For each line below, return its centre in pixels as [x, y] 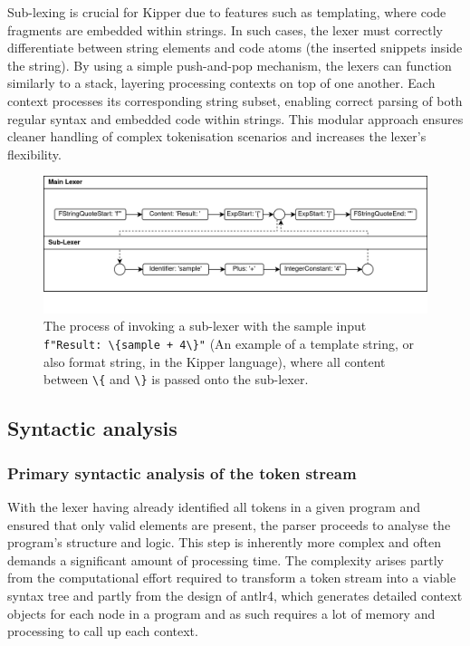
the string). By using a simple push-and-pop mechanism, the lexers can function [230, 65]
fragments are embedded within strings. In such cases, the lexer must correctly [225, 29]
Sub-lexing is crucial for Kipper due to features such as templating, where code [227, 12]
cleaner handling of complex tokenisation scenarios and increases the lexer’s [217, 136]
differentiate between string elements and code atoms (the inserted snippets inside [235, 48]
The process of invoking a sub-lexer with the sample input [205, 326]
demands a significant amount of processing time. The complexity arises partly [226, 559]
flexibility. [34, 154]
